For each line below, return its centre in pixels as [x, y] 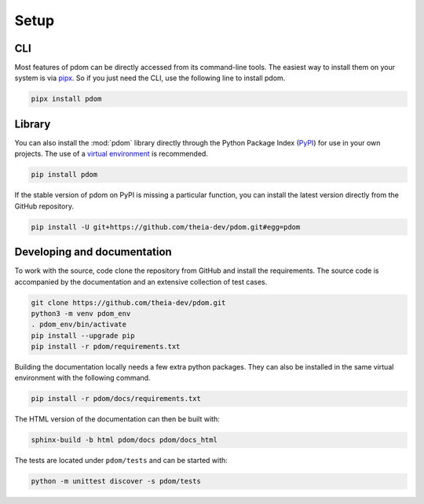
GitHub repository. [44, 206]
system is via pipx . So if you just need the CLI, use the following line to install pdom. [150, 78]
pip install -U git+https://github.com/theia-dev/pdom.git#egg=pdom [166, 227]
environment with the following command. [82, 378]
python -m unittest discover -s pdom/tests [116, 481]
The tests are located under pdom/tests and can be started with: [121, 461]
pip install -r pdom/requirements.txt [106, 347]
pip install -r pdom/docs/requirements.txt [116, 399]
